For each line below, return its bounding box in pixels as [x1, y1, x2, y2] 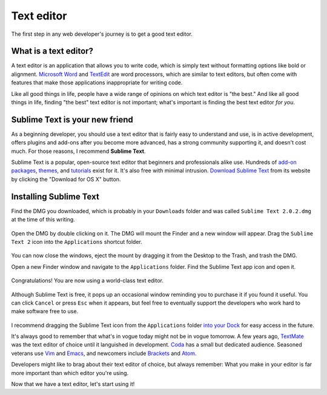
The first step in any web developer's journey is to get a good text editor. [11, 30, 193, 38]
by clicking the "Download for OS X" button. [11, 175, 121, 183]
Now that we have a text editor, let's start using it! [11, 380, 135, 388]
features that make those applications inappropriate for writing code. [11, 79, 183, 86]
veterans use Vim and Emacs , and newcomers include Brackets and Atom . [11, 349, 197, 357]
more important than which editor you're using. [11, 369, 129, 376]
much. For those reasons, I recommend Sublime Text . [11, 147, 146, 155]
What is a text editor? [11, 46, 94, 56]
